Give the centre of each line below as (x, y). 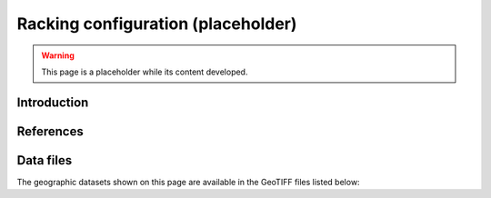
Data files (45, 160)
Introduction (53, 102)
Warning (58, 55)
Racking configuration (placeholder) (157, 24)
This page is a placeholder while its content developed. (145, 72)
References (50, 131)
